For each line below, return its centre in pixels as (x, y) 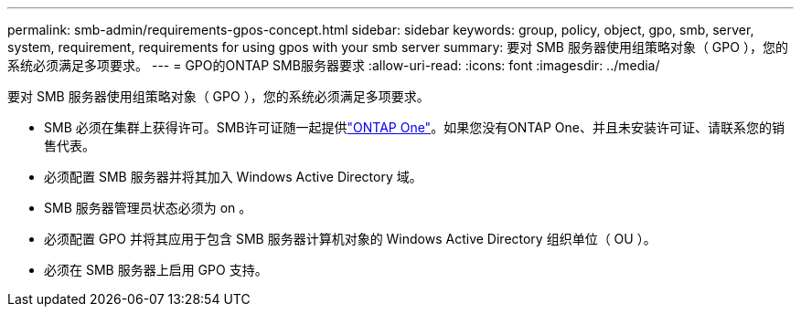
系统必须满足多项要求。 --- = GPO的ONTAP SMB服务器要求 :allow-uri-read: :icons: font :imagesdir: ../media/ (334, 65)
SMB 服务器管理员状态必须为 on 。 (148, 208)
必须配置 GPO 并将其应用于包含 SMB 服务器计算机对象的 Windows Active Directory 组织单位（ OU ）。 (350, 239)
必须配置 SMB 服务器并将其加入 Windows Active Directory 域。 (233, 177)
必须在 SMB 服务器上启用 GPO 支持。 (156, 270)
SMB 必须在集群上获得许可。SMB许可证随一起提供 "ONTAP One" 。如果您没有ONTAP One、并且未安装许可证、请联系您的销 (414, 127)
